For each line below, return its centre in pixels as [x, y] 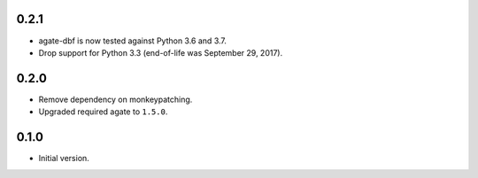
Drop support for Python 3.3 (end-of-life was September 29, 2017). [161, 52]
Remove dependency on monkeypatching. [116, 99]
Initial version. [64, 159]
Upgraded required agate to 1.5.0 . [103, 112]
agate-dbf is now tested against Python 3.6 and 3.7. [133, 41]
